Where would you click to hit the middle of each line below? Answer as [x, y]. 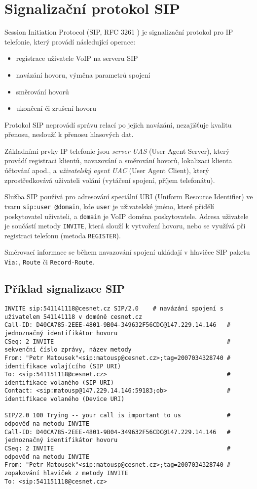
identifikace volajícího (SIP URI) [63, 366]
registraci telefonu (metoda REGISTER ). [63, 235]
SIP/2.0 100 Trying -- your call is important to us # [118, 416]
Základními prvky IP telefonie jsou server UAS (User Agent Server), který [117, 151]
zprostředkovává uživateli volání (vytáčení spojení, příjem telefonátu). [110, 180]
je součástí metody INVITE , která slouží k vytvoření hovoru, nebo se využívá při [125, 226]
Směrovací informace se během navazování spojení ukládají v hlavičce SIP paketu [127, 252]
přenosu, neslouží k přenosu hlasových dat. [69, 134]
